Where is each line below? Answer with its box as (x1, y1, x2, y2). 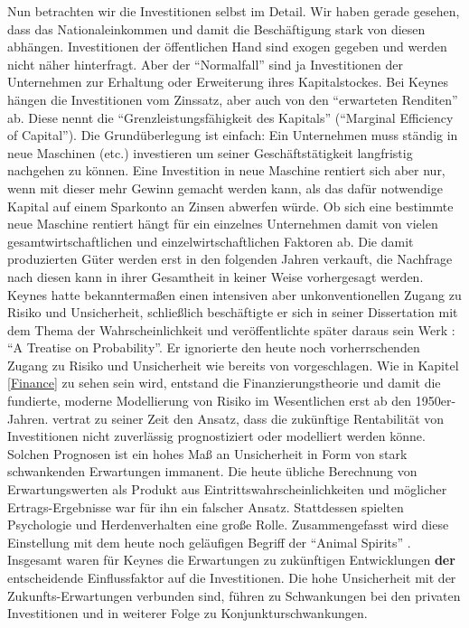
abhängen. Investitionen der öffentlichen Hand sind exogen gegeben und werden (7, 37, 447, 56)
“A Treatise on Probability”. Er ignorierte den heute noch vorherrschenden (7, 338, 420, 357)
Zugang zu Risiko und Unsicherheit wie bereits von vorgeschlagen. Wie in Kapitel (7, 355, 459, 374)
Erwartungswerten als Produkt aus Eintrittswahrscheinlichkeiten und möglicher (7, 480, 447, 499)
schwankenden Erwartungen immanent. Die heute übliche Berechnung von (7, 462, 417, 481)
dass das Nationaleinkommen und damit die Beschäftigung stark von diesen (7, 19, 426, 38)
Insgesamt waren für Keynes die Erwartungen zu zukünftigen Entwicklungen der (7, 550, 455, 569)
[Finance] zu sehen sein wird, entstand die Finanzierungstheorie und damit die (7, 373, 441, 392)
